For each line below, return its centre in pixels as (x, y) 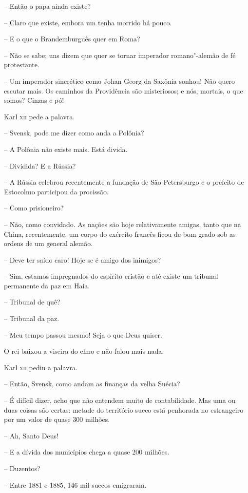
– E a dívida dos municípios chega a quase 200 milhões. (87, 452)
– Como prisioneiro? (34, 208)
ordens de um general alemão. (48, 243)
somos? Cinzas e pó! (34, 100)
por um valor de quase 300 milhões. (57, 419)
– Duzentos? (22, 468)
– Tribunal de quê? (32, 302)
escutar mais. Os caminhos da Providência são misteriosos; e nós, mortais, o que (124, 90)
